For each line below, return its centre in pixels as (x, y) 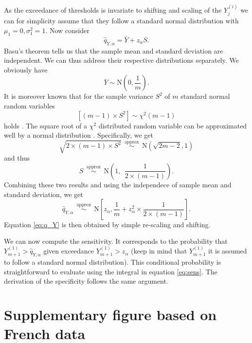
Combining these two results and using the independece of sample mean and (118, 184)
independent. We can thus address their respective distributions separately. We (121, 60)
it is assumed (228, 251)
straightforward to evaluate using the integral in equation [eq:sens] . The (111, 271)
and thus (17, 158)
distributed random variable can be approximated (173, 125)
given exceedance (69, 251)
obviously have (26, 69)
